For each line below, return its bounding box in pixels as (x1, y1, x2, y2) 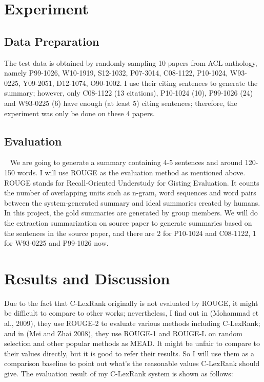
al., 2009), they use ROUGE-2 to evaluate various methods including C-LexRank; (4, 318, 260, 328)
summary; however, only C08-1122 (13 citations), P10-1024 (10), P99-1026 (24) (4, 87, 253, 98)
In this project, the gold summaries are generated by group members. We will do (4, 207, 258, 218)
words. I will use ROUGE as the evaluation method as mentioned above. (17, 167, 246, 177)
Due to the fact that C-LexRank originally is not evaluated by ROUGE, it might (4, 297, 258, 308)
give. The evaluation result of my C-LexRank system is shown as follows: (4, 368, 233, 378)
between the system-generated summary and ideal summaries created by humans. (4, 197, 260, 208)
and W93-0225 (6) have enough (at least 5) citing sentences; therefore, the (4, 97, 237, 108)
